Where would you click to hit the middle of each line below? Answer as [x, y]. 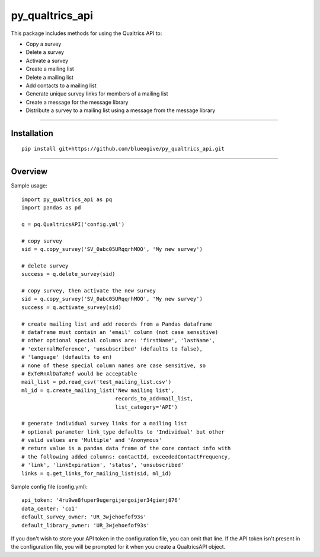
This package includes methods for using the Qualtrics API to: [87, 33]
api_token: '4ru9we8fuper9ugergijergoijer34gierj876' [101, 500]
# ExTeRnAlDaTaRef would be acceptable [79, 373]
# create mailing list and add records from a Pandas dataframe [117, 324]
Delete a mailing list [50, 77]
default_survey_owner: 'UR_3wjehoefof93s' [84, 517]
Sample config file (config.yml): [49, 487]
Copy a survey [44, 44]
